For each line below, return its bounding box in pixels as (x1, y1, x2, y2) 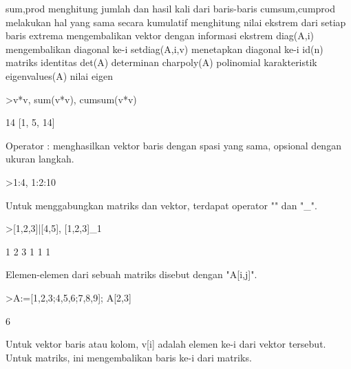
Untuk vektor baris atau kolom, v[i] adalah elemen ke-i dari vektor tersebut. (6, 337, 326, 351)
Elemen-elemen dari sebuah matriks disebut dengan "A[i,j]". (6, 267, 257, 282)
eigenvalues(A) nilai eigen (6, 68, 114, 83)
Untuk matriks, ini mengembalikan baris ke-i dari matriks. (6, 350, 252, 364)
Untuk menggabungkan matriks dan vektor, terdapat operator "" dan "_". (6, 198, 317, 212)
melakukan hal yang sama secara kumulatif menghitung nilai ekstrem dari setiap (6, 14, 346, 29)
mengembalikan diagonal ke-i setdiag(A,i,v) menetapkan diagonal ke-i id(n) (6, 41, 323, 56)
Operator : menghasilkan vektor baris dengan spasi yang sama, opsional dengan (6, 138, 341, 152)
